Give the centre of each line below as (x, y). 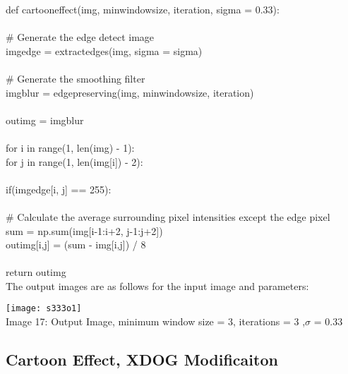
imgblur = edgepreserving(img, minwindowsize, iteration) (130, 92)
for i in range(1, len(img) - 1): (70, 147)
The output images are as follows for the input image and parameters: (157, 285)
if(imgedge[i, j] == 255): (59, 189)
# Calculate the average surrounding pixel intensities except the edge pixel (168, 216)
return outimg (36, 272)
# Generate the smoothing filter (76, 78)
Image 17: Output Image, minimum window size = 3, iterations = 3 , (156, 321)
